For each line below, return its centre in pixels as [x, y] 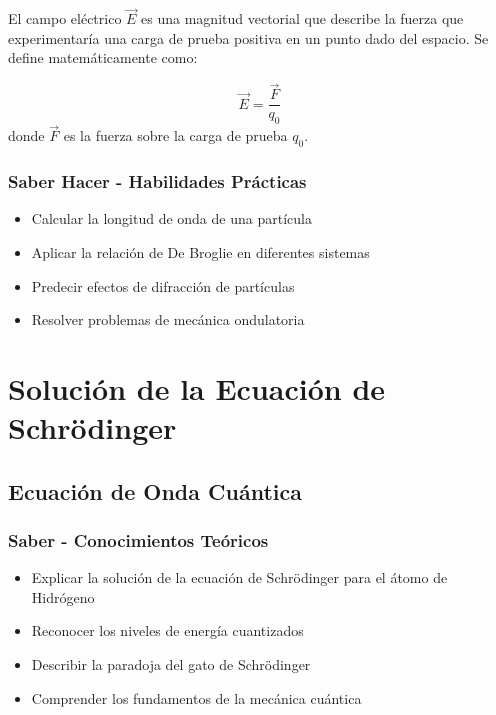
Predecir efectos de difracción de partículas [163, 285]
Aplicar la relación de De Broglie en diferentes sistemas [200, 251]
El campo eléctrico [65, 18]
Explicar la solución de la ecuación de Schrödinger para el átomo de [239, 577]
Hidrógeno [63, 596]
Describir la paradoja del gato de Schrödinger [171, 664]
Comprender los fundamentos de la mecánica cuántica [196, 697]
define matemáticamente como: [103, 57]
